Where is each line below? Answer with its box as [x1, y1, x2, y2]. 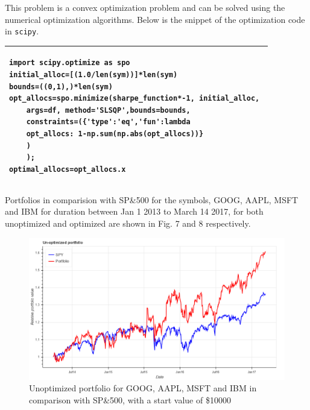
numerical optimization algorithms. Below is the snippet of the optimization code [5, 13, 305, 25]
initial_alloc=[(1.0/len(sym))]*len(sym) [9, 70, 178, 79]
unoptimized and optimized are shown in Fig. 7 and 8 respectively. [5, 216, 251, 229]
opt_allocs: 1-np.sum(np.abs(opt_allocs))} [26, 129, 204, 138]
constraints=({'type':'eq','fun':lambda [26, 118, 191, 127]
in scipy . [5, 25, 39, 37]
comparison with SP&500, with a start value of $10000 [29, 393, 231, 406]
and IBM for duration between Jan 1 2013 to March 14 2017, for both [5, 205, 264, 218]
